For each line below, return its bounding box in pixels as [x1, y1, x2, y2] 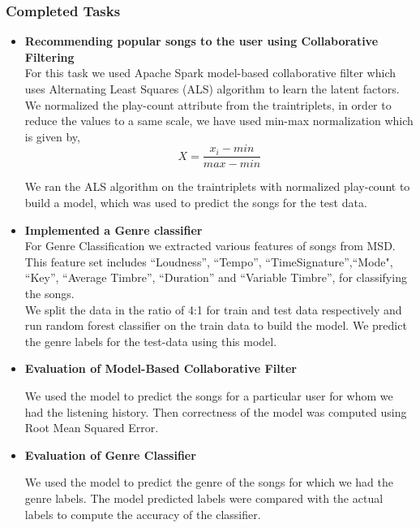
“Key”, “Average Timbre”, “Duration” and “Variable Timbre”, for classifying [24, 269, 407, 286]
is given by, [24, 128, 80, 145]
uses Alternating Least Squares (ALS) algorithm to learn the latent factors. [24, 80, 400, 97]
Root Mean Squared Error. [24, 419, 159, 436]
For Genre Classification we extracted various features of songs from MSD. [24, 237, 396, 254]
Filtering [24, 48, 75, 65]
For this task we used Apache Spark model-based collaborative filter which [24, 64, 396, 81]
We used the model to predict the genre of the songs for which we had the [24, 474, 393, 491]
